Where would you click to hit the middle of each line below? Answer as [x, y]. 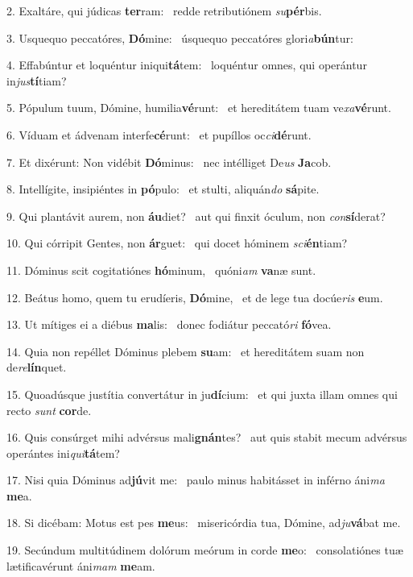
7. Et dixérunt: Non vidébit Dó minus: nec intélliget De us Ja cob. [169, 162]
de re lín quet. [37, 367]
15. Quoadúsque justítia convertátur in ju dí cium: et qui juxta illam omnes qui [202, 394]
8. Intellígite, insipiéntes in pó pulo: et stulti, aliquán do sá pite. [163, 189]
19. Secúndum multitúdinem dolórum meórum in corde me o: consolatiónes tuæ [205, 550]
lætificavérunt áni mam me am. [81, 565]
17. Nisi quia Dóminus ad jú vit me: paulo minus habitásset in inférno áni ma [196, 480]
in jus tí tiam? [37, 80]
